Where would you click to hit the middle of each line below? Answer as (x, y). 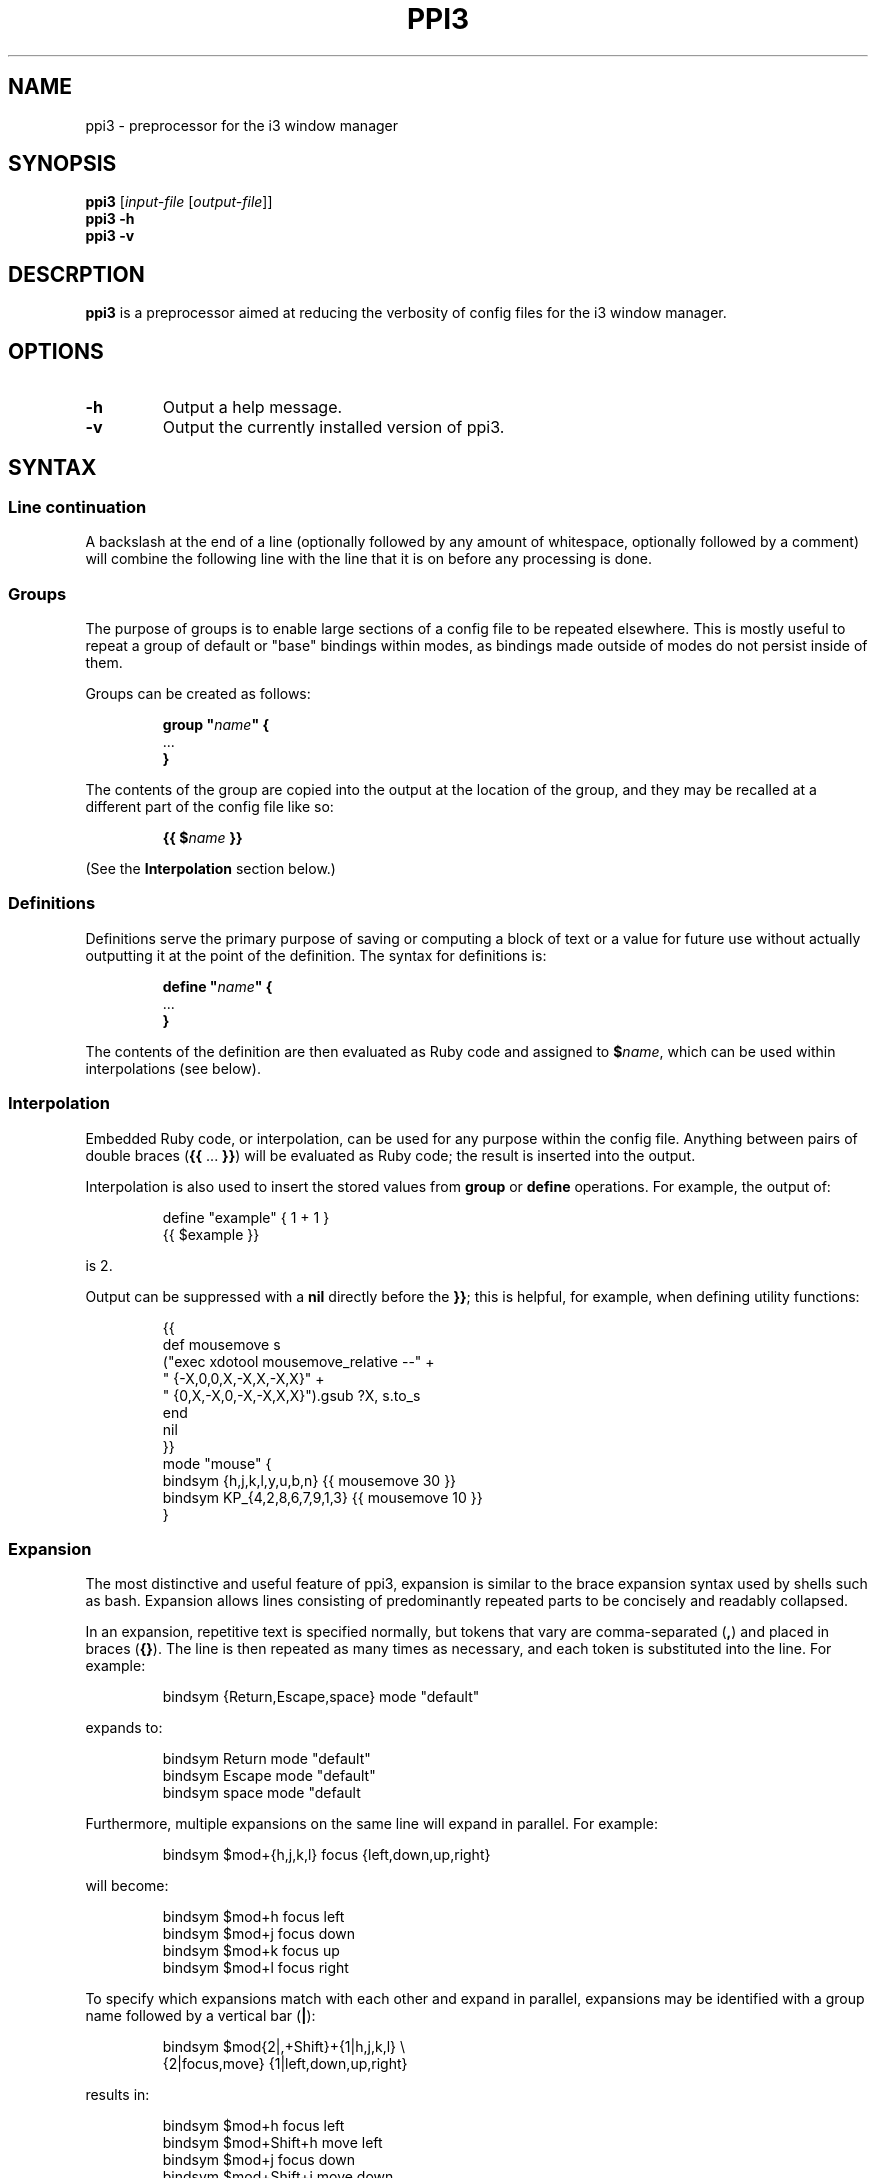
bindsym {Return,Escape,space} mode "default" (321, 1697)
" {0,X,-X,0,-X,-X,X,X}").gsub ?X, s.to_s (291, 1395)
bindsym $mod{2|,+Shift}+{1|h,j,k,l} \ (284, 2047)
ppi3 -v (110, 236)
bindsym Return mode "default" (266, 1759)
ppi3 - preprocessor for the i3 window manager (242, 125)
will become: (127, 1886)
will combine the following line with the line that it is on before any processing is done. (369, 559)
